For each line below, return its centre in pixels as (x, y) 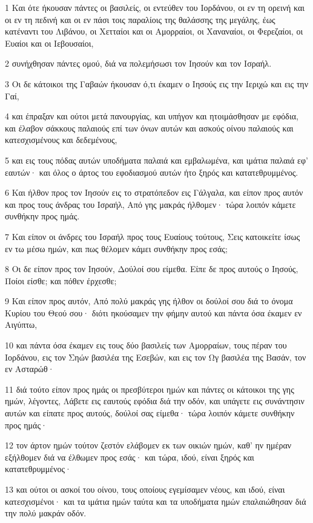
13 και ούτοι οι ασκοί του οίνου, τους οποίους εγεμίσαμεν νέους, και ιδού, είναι (145, 489)
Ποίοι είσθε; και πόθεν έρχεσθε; (61, 280)
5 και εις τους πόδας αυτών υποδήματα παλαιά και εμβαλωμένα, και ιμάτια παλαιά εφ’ (156, 160)
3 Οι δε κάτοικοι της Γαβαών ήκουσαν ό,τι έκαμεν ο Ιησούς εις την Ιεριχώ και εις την (157, 83)
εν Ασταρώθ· (30, 369)
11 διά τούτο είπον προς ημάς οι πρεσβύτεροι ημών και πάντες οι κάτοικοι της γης (150, 389)
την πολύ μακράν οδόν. (46, 513)
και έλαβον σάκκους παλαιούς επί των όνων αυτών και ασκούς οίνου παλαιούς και (149, 128)
